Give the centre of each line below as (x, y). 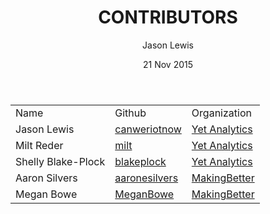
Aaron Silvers (46, 178)
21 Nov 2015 (167, 64)
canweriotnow (148, 129)
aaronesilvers (146, 178)
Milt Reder (39, 145)
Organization (221, 113)
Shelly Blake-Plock (60, 161)
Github (130, 113)
